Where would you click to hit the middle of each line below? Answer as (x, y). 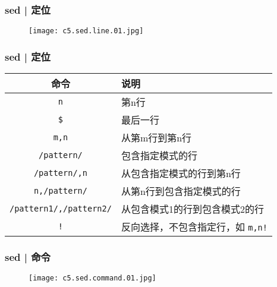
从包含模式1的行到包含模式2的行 (192, 209)
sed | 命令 (28, 257)
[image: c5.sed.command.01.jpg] (92, 278)
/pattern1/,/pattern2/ (61, 209)
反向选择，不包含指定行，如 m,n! (194, 227)
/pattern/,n (60, 173)
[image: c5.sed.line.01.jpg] (86, 31)
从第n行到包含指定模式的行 (181, 191)
